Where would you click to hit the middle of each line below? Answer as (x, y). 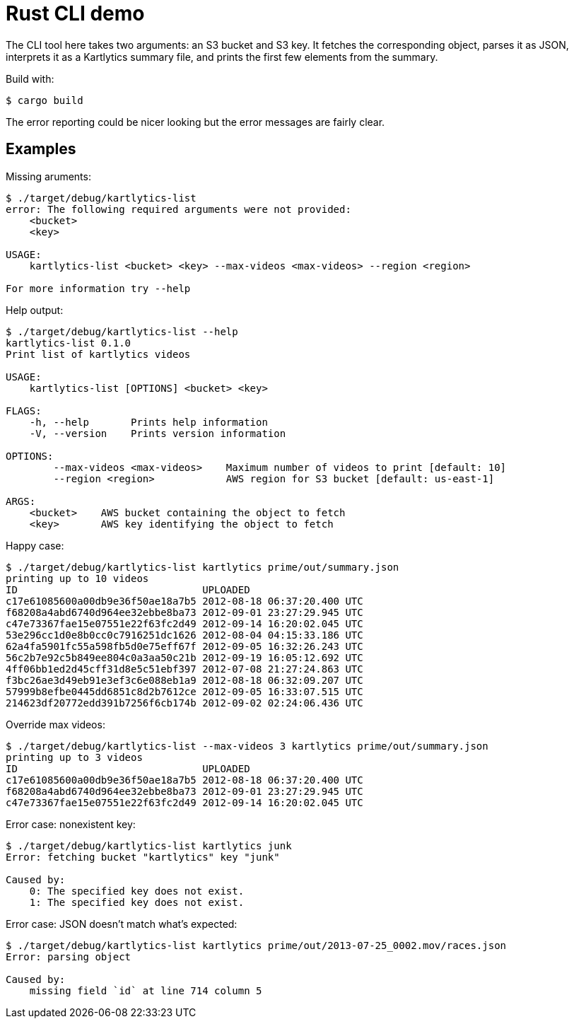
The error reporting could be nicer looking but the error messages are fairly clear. (195, 122)
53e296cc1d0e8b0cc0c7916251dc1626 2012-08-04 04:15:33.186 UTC (184, 635)
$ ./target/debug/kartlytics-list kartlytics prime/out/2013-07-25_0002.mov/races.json (256, 945)
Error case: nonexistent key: (71, 824)
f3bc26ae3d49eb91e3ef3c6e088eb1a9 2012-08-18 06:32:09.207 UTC (184, 680)
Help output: (35, 310)
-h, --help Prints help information (148, 422)
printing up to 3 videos (74, 757)
